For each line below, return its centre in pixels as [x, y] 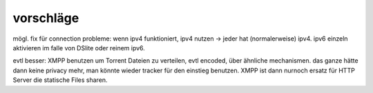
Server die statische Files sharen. [60, 80]
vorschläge [46, 18]
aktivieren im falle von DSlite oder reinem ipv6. [79, 48]
